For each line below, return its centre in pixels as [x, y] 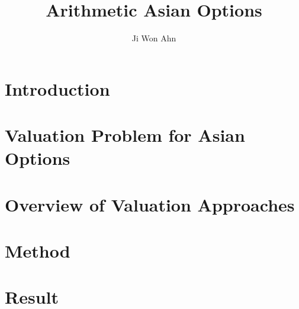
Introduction [57, 88]
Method [38, 251]
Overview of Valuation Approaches [150, 204]
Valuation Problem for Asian [125, 135]
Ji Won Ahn [154, 38]
